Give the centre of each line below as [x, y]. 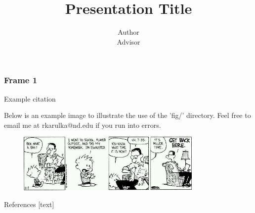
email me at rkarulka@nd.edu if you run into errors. [83, 125]
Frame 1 [21, 80]
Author [128, 32]
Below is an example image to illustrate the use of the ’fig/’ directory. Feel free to [127, 115]
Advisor [128, 41]
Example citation [30, 98]
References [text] [29, 204]
